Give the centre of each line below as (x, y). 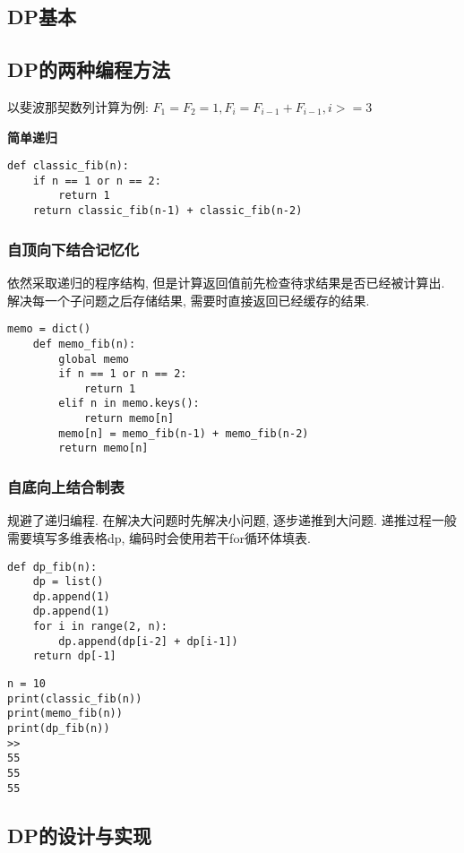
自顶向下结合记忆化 (73, 249)
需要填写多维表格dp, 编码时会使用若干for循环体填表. (159, 537)
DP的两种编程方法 (89, 69)
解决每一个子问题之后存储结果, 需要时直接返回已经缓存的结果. (189, 300)
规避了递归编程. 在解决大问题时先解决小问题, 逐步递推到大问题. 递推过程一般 (232, 520)
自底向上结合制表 (66, 487)
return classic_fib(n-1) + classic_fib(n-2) (168, 211)
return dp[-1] (74, 656)
